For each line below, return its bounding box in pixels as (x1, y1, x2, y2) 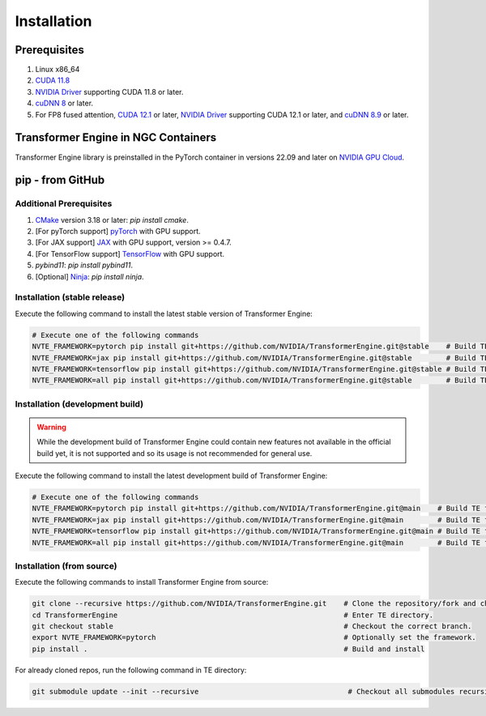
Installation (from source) (15, 560, 117, 571)
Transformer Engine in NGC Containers (15, 130, 217, 145)
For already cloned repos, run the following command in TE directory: (15, 665, 247, 675)
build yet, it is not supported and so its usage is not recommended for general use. (36, 448, 313, 458)
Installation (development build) (15, 398, 144, 409)
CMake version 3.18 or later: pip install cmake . (35, 215, 190, 224)
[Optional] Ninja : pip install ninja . (35, 271, 145, 281)
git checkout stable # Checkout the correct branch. (32, 622, 472, 631)
